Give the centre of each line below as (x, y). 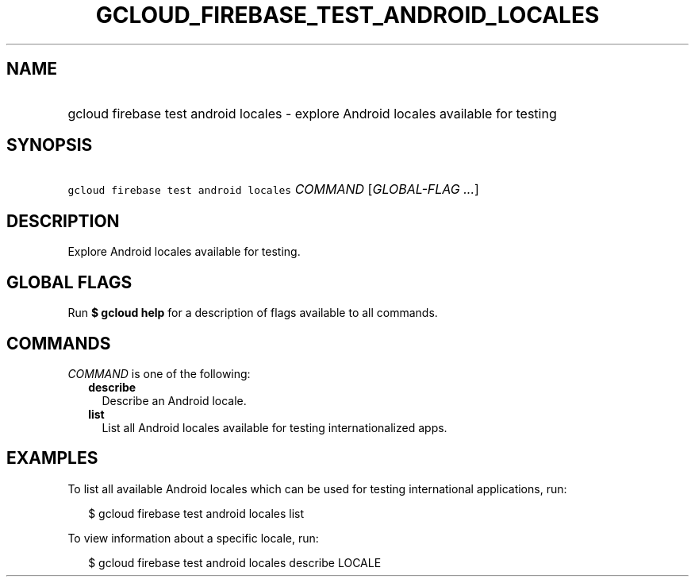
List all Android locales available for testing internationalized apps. (275, 427)
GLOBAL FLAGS (69, 282)
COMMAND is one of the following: (159, 373)
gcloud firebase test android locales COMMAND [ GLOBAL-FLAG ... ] (273, 189)
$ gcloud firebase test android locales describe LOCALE (235, 562)
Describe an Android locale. (174, 400)
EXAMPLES (52, 458)
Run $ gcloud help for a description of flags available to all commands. (253, 313)
